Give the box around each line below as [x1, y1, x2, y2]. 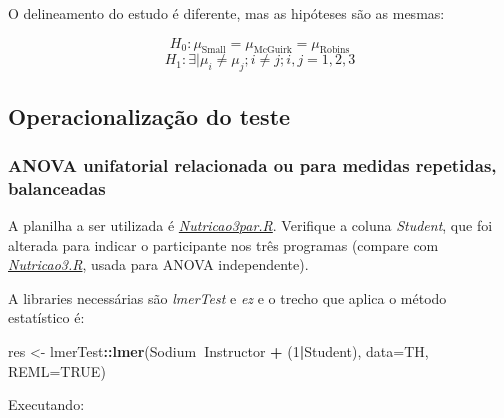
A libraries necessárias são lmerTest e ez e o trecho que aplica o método [8, 287, 447, 308]
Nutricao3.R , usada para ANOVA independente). [8, 254, 309, 275]
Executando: [8, 394, 85, 415]
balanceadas [8, 175, 106, 200]
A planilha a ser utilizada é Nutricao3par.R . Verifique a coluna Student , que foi [8, 215, 493, 236]
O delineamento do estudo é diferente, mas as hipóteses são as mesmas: [8, 3, 445, 23]
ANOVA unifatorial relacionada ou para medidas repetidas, [8, 152, 497, 177]
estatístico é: [8, 307, 85, 328]
